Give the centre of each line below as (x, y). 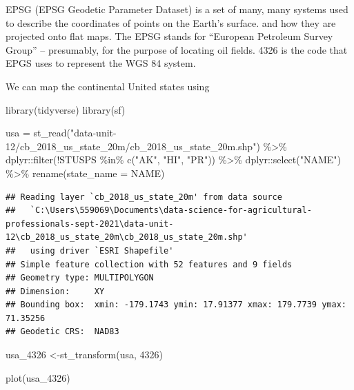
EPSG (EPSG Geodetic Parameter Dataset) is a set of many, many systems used (177, 9)
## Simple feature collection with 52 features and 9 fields (149, 264)
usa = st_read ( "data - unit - (61, 133)
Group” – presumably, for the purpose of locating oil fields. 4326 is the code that (177, 49)
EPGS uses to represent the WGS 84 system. (101, 63)
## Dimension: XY (55, 291)
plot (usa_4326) (38, 377)
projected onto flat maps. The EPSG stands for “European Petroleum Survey (169, 36)
